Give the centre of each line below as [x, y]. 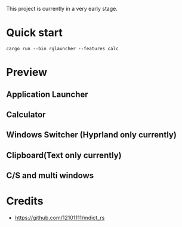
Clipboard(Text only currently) [64, 155]
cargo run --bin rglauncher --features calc [62, 48]
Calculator [26, 114]
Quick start [34, 33]
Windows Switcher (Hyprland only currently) [92, 135]
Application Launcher [47, 94]
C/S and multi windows [50, 176]
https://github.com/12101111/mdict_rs [60, 218]
